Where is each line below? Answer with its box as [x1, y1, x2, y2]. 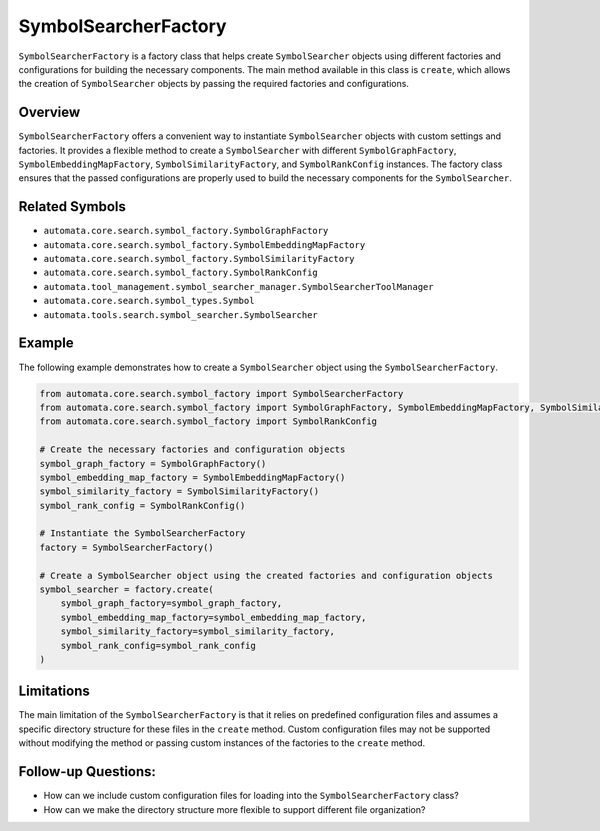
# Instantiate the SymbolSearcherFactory [39, 528, 246, 539]
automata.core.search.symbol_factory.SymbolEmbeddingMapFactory [43, 239, 366, 250]
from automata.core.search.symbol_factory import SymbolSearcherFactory [39, 388, 404, 399]
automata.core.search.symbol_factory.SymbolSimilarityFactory [43, 253, 355, 265]
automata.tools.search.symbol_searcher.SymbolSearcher [43, 309, 319, 320]
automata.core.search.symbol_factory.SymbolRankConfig [43, 267, 319, 279]
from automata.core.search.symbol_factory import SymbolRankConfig [39, 416, 378, 427]
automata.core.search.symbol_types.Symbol [43, 295, 255, 307]
